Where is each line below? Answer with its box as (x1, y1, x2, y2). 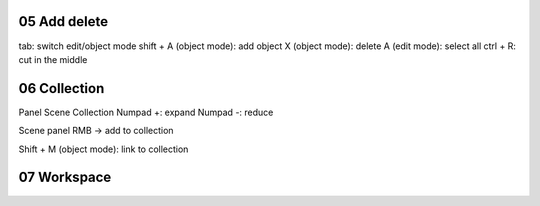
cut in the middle (18, 53, 88, 65)
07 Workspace (18, 169, 112, 186)
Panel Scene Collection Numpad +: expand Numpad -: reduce (18, 106, 274, 118)
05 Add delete (18, 13, 109, 30)
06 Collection (18, 80, 105, 97)
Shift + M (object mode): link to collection (18, 143, 189, 155)
